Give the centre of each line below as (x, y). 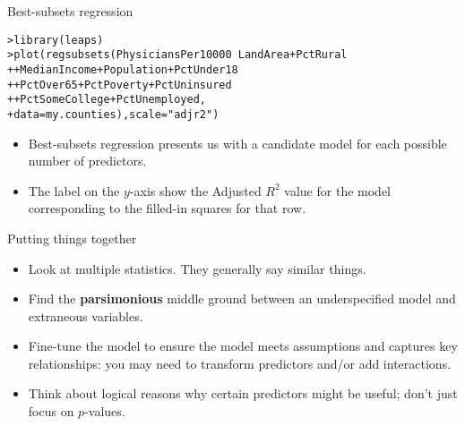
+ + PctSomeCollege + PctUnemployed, (107, 100)
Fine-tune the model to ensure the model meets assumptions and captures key (243, 346)
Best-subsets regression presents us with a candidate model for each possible (237, 143)
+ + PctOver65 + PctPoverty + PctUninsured (120, 85)
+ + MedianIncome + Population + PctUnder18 (123, 69)
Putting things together (72, 238)
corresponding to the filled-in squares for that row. (167, 208)
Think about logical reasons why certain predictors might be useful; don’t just (243, 393)
